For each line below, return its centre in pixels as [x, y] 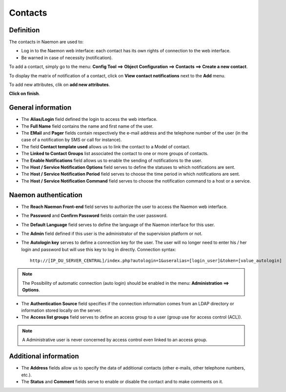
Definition [24, 30]
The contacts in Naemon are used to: [46, 42]
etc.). [26, 375]
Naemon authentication [46, 195]
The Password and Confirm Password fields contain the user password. [94, 216]
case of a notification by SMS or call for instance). [71, 140]
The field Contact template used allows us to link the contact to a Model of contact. [106, 146]
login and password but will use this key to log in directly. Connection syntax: [99, 249]
